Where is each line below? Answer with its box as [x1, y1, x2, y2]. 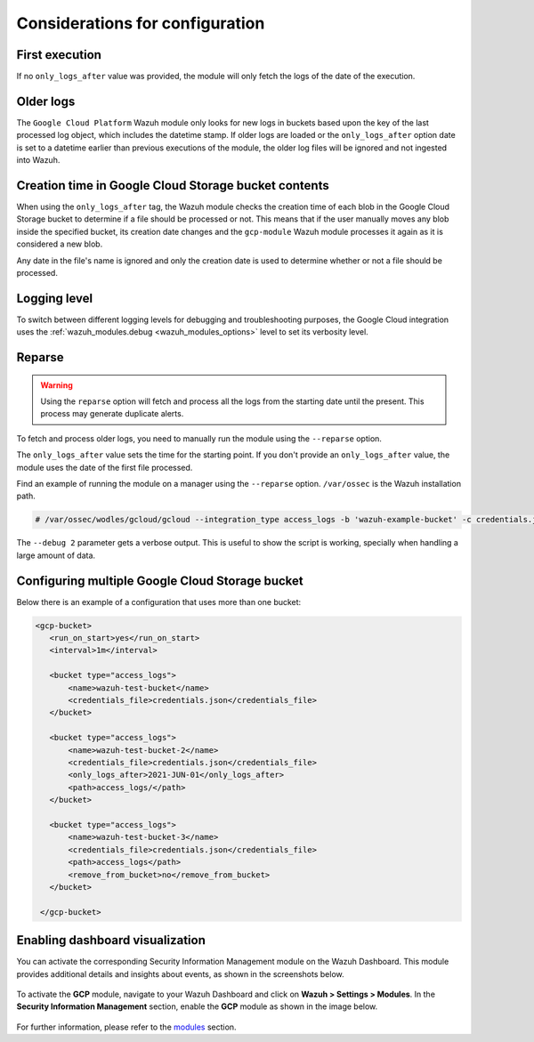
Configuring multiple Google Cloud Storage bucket [16, 573, 303, 588]
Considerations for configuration [16, 13, 265, 33]
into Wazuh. [16, 155, 61, 166]
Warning [40, 379, 73, 391]
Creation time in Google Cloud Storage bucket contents [16, 178, 329, 193]
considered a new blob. [16, 238, 103, 249]
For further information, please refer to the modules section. [16, 1022, 237, 1032]
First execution [16, 47, 102, 62]
